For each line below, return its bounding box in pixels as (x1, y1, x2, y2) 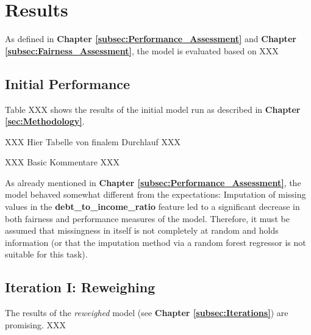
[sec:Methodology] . (5, 115, 85, 128)
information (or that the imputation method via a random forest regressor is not (5, 236, 306, 248)
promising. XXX (5, 318, 66, 331)
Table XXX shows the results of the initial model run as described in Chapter (5, 103, 301, 115)
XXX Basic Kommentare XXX (5, 156, 120, 168)
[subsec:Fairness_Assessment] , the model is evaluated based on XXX (5, 44, 279, 57)
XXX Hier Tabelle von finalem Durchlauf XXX (5, 135, 181, 148)
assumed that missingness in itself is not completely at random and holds (5, 224, 279, 237)
